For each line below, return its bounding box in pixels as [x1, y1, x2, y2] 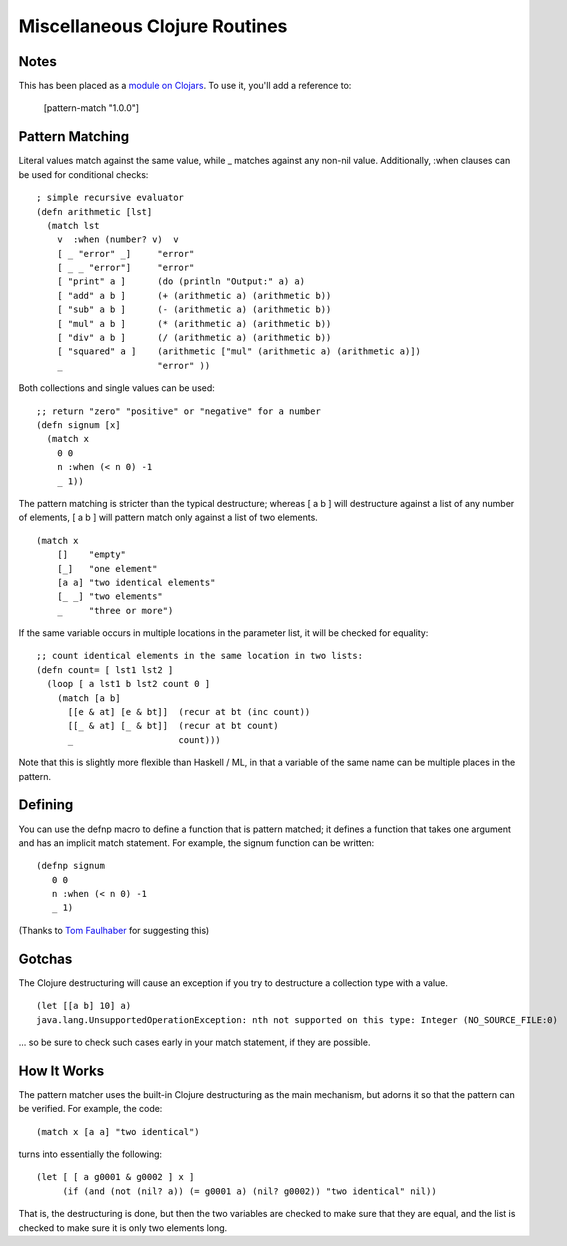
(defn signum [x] [36, 420, 121, 430]
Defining [18, 796, 74, 814]
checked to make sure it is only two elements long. [18, 1221, 228, 1234]
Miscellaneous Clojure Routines [18, 15, 288, 37]
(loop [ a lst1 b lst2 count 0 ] [46, 678, 211, 690]
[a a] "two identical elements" [56, 576, 216, 588]
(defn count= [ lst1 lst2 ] [36, 664, 174, 675]
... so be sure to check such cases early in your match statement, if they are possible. [18, 1036, 371, 1048]
